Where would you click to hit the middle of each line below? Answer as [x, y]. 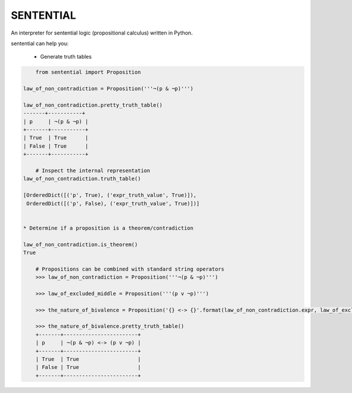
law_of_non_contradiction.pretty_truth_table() [93, 105]
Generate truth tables [66, 57]
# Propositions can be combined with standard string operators [130, 269]
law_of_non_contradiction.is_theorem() [80, 244]
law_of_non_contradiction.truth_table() [82, 179]
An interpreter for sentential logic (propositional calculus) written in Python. [102, 33]
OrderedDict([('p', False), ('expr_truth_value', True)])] [113, 203]
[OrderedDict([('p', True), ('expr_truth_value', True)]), [110, 195]
